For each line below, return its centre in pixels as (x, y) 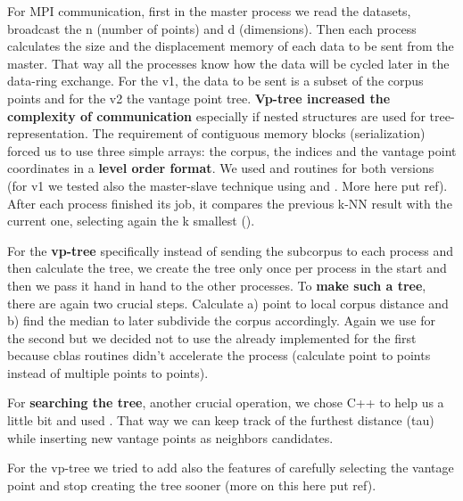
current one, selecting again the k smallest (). (131, 221)
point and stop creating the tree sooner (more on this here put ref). (192, 485)
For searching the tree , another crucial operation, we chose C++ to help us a (226, 402)
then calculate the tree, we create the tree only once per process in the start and (227, 268)
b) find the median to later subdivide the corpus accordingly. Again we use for (221, 320)
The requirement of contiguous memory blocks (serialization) (259, 133)
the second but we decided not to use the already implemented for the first (212, 337)
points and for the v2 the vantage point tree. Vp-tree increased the (199, 98)
